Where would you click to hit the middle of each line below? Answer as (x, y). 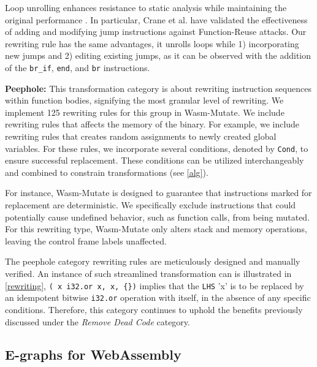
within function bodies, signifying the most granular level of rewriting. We (144, 100)
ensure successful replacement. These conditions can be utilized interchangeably (155, 160)
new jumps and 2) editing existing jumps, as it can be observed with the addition (158, 55)
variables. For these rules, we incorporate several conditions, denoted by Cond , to (157, 148)
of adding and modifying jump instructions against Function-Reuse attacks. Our (156, 32)
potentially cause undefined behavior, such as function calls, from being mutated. (158, 217)
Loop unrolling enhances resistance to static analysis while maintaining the (146, 7)
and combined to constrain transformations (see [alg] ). (107, 172)
